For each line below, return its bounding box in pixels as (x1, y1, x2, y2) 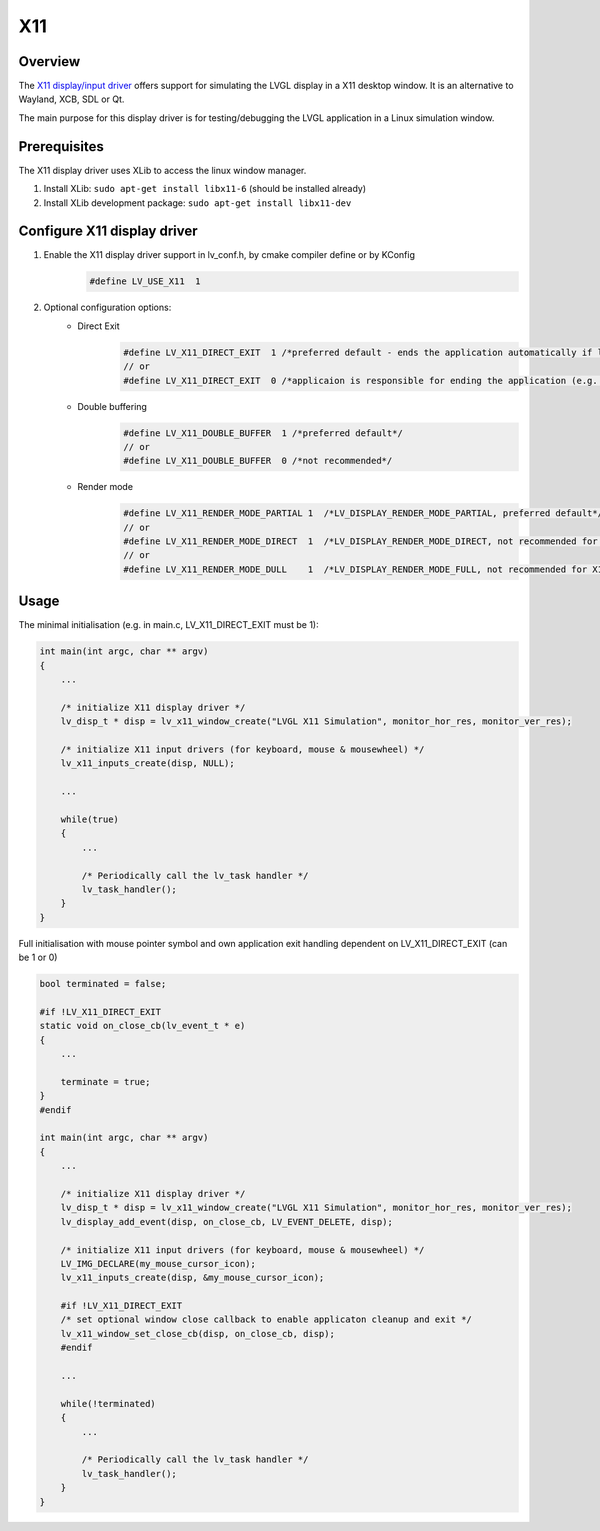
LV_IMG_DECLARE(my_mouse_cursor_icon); (60, 1258, 257, 1269)
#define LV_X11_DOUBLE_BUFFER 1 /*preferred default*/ (123, 427, 404, 439)
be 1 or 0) (18, 951, 58, 964)
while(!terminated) (60, 1398, 157, 1409)
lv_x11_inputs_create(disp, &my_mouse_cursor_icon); (60, 1272, 325, 1284)
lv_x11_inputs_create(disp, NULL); (60, 758, 235, 769)
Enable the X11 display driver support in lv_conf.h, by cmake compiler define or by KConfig (43, 249, 415, 261)
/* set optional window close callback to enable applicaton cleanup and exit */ (60, 1314, 472, 1325)
